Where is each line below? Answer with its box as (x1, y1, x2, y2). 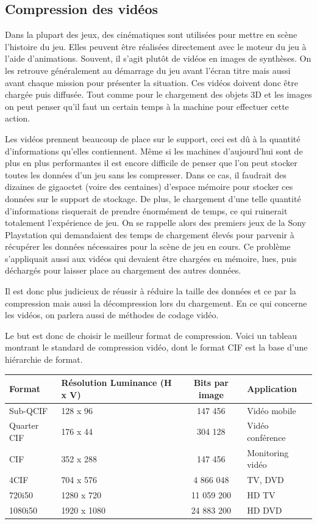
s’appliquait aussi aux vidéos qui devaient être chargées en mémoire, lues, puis (5, 252, 297, 264)
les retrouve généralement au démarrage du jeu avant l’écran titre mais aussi (5, 64, 291, 76)
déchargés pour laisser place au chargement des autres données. (5, 264, 241, 277)
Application (247, 382, 297, 395)
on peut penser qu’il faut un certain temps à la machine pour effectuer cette (5, 100, 289, 112)
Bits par (193, 376, 229, 389)
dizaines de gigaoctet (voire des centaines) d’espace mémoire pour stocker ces (5, 180, 293, 193)
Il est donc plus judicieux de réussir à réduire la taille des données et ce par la (5, 285, 296, 297)
